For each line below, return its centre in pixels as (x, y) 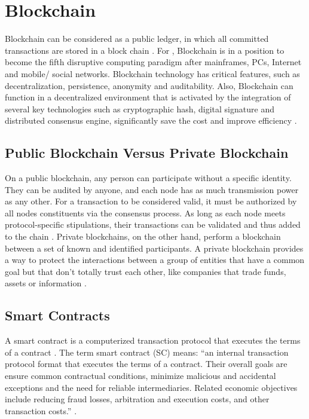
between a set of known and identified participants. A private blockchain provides (154, 248)
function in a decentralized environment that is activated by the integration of (148, 97)
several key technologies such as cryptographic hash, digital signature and (140, 108)
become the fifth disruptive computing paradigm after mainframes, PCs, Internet (153, 62)
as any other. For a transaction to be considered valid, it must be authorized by (151, 201)
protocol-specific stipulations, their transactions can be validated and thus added (153, 224)
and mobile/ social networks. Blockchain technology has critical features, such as (152, 73)
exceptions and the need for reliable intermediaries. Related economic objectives (151, 387)
